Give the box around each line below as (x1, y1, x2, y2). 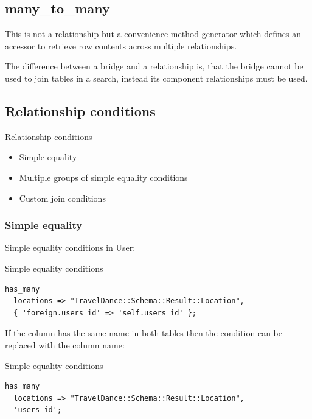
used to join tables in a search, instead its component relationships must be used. (5, 71, 308, 84)
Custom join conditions (19, 191, 106, 204)
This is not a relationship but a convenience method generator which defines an (5, 27, 301, 40)
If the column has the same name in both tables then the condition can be (5, 326, 282, 339)
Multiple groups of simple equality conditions (19, 171, 188, 183)
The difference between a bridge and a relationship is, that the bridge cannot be (5, 60, 303, 72)
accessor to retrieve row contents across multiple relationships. (5, 39, 237, 52)
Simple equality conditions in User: (5, 241, 136, 254)
